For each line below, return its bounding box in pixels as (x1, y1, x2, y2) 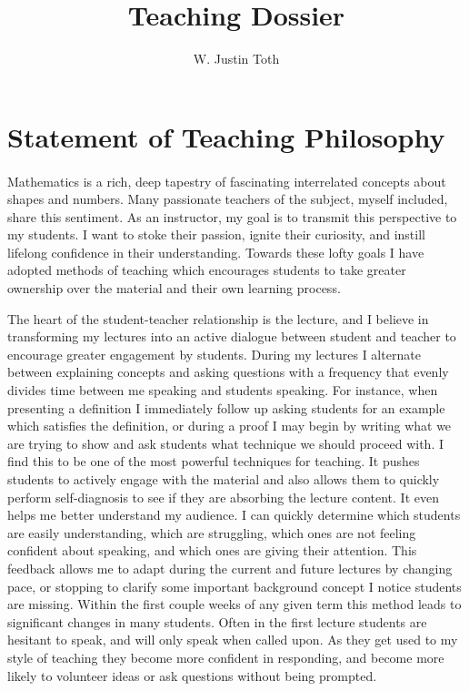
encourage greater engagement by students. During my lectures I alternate (7, 344, 421, 363)
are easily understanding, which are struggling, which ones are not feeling (7, 523, 416, 542)
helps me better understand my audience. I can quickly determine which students (7, 505, 461, 524)
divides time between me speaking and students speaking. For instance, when (7, 381, 438, 400)
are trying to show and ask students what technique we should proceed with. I (7, 433, 444, 452)
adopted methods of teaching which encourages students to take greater (7, 260, 406, 279)
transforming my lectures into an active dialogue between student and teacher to (7, 327, 456, 346)
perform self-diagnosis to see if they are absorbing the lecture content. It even (7, 487, 439, 506)
